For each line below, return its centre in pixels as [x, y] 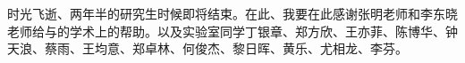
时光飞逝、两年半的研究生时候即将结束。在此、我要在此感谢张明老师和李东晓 [232, 13]
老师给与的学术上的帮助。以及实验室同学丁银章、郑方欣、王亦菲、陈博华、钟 [232, 31]
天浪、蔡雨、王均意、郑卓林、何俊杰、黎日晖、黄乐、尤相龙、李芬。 [207, 48]
